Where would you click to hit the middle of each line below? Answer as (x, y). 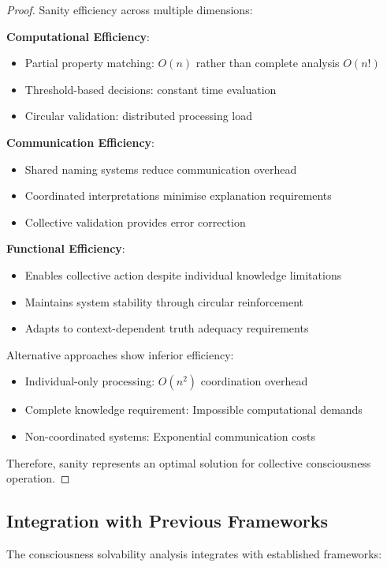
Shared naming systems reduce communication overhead (161, 169)
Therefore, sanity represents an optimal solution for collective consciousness (189, 462)
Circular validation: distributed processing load (139, 116)
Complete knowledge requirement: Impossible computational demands (193, 409)
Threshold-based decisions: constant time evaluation (151, 89)
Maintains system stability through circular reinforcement (164, 301)
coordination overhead (254, 381)
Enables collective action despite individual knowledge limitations (183, 274)
